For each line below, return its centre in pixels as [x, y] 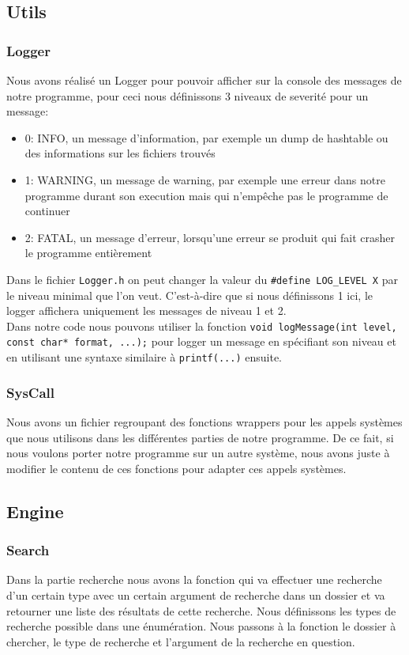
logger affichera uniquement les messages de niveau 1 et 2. [146, 310]
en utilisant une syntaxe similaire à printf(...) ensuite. [144, 357]
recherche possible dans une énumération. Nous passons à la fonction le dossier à [201, 626]
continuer [47, 211]
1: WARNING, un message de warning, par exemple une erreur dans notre [205, 179]
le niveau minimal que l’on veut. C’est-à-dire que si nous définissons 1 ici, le [190, 295]
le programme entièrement [88, 253]
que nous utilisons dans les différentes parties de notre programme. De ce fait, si [200, 437]
